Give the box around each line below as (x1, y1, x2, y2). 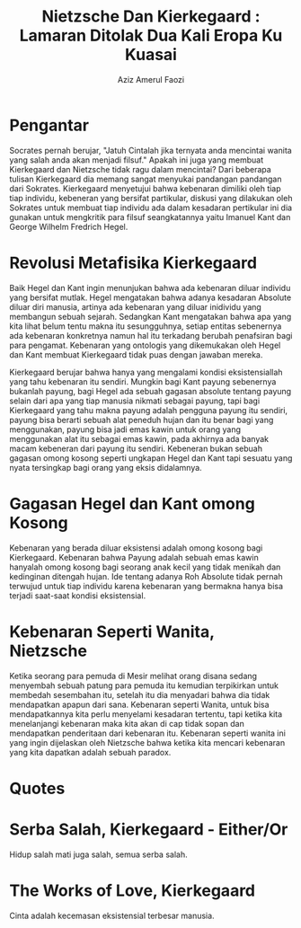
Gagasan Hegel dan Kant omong (9, 493, 256, 514)
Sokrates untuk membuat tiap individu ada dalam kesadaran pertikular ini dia (9, 202, 293, 213)
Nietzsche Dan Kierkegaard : (41, 6, 261, 27)
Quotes (9, 778, 66, 799)
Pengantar (9, 115, 90, 136)
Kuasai (124, 45, 178, 65)
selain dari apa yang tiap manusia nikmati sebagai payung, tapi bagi (9, 395, 261, 406)
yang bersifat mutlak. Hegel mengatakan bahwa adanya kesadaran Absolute (9, 292, 292, 303)
